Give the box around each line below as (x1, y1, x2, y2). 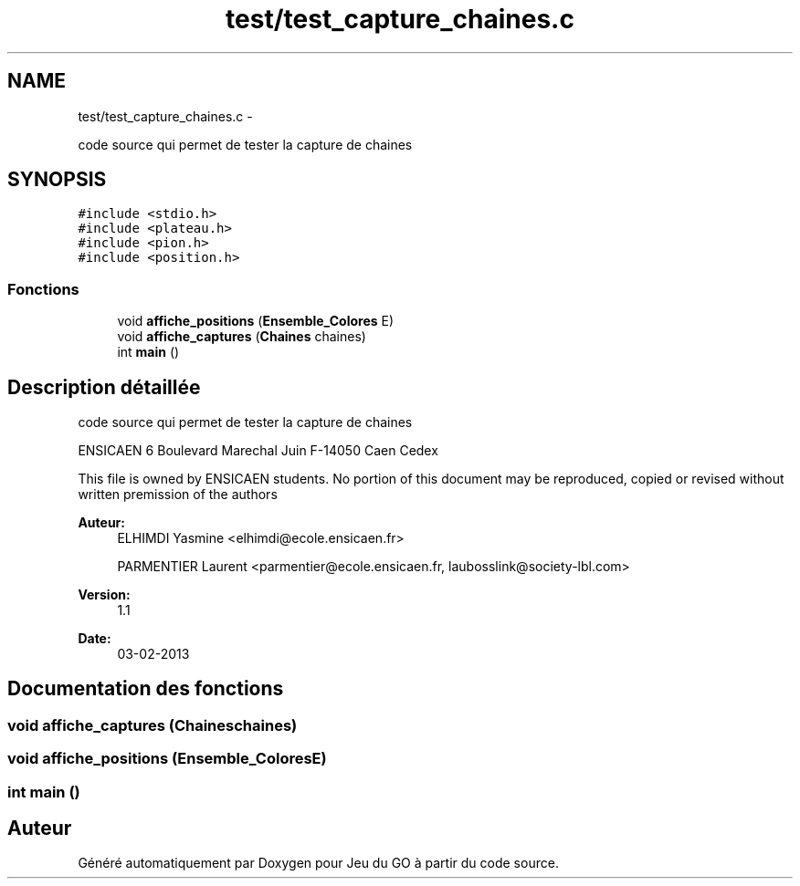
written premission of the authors (78, 486, 278, 503)
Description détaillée (7, 375, 201, 399)
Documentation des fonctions (7, 677, 284, 701)
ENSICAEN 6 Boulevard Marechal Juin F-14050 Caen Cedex (78, 443, 438, 459)
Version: (78, 587, 131, 603)
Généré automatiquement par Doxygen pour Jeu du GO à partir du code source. (78, 855, 559, 871)
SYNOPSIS (7, 168, 107, 192)
